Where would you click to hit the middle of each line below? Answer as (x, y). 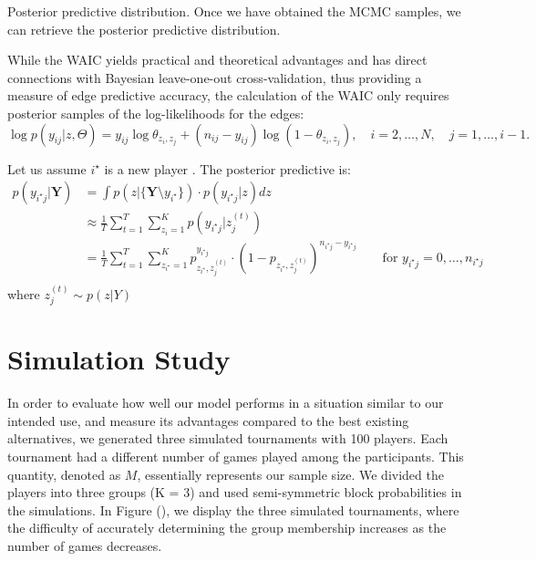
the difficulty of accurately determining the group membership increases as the (227, 528)
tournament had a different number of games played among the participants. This (236, 456)
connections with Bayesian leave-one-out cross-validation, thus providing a (215, 77)
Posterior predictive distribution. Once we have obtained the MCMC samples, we (234, 11)
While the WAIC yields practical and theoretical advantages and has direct (217, 60)
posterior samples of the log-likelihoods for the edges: (156, 113)
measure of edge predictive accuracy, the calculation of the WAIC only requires (228, 95)
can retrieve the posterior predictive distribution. (144, 29)
